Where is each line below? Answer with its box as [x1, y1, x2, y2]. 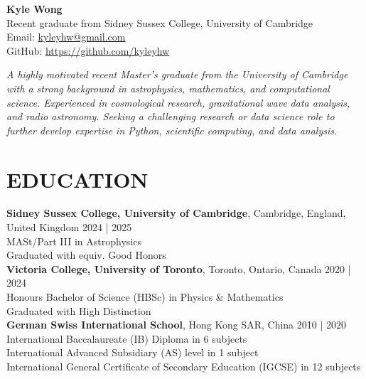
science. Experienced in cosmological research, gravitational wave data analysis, [6, 95, 350, 110]
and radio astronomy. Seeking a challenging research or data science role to [6, 109, 335, 124]
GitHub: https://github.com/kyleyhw [6, 43, 170, 58]
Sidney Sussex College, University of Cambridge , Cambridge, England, [6, 205, 346, 220]
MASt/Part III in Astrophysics [6, 233, 141, 248]
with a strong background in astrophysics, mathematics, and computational [6, 80, 330, 95]
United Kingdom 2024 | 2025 [6, 220, 132, 235]
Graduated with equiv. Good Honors [6, 247, 166, 262]
